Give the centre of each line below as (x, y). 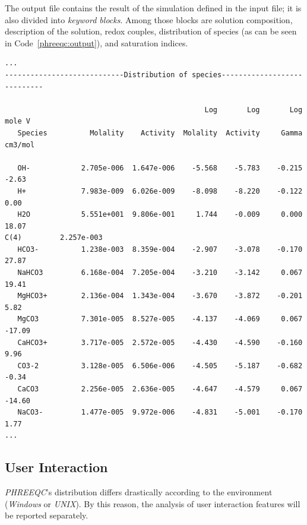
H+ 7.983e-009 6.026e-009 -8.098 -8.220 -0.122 (160, 191)
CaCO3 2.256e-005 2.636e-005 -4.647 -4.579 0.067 (160, 389)
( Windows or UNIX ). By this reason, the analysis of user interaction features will (153, 503)
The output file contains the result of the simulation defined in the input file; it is (153, 8)
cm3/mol (20, 145)
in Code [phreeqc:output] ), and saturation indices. (96, 42)
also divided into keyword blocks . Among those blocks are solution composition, (149, 19)
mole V (18, 121)
